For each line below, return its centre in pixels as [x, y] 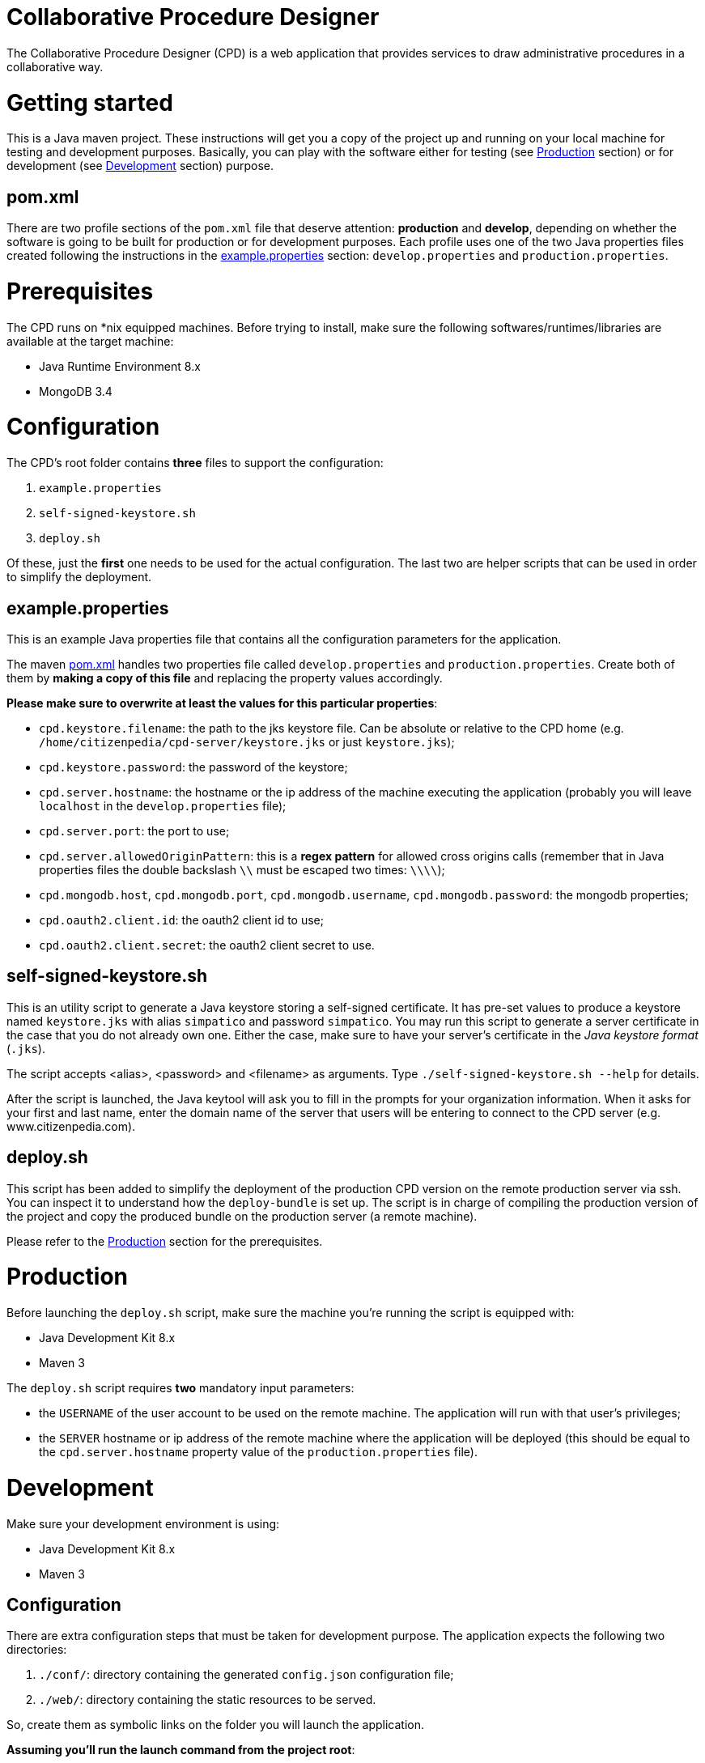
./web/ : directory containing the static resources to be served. [208, 1700]
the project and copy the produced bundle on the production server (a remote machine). [242, 1216]
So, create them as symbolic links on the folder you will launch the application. [216, 1725]
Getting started [90, 102]
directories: [37, 1650]
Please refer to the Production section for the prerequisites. [165, 1241]
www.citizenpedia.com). [71, 1126]
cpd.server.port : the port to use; [134, 831]
